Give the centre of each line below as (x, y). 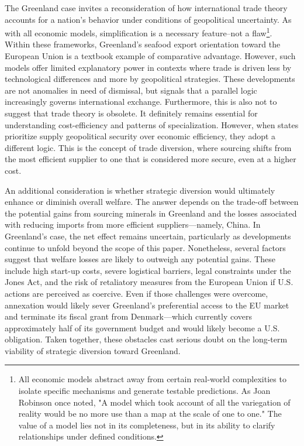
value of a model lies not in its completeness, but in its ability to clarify (147, 425)
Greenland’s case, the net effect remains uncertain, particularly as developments (148, 236)
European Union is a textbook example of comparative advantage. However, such (150, 56)
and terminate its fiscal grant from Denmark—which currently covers (129, 316)
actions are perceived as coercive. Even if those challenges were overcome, (137, 293)
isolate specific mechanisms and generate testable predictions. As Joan (144, 391)
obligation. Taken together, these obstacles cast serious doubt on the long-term (146, 339)
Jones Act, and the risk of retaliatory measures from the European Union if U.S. (149, 282)
